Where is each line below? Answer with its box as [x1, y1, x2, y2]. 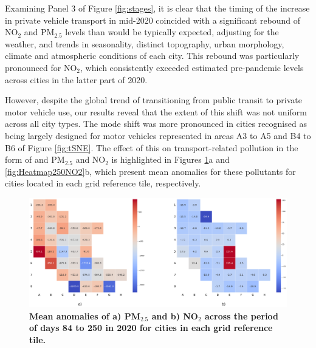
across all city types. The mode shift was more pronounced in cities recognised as [5, 117, 307, 130]
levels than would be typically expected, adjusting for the [65, 26, 279, 38]
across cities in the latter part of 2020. [5, 73, 148, 86]
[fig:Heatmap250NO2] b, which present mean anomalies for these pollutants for [5, 165, 296, 177]
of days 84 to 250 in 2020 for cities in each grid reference [29, 321, 273, 334]
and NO [75, 153, 106, 166]
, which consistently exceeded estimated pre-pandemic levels [80, 61, 304, 73]
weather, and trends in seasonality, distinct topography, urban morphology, [5, 37, 284, 50]
